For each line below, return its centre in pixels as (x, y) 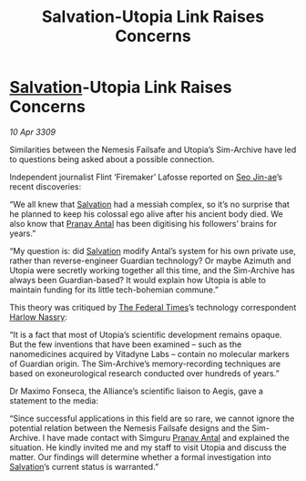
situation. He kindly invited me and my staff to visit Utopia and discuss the (148, 447)
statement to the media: (54, 400)
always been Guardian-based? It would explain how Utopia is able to (138, 280)
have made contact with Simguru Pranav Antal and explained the (168, 437)
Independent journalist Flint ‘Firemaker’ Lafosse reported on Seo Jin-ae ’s (146, 177)
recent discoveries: (46, 186)
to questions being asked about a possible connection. (112, 159)
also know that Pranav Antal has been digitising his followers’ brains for (143, 223)
